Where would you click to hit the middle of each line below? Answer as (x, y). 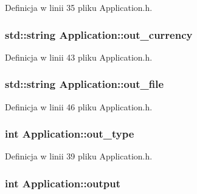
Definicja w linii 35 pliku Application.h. (79, 7)
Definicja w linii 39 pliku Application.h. (79, 156)
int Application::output (63, 183)
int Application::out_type (70, 134)
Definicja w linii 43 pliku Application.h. (79, 57)
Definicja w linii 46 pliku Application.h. (79, 106)
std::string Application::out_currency (99, 34)
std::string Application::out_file (85, 84)
